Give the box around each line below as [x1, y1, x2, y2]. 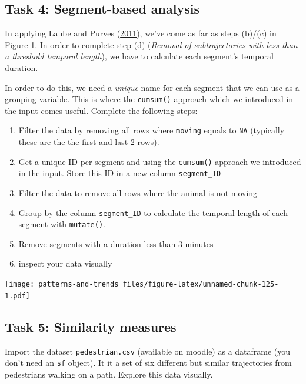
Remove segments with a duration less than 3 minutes [18, 237, 214, 250]
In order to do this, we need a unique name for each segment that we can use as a [5, 81, 300, 93]
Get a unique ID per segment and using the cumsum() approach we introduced [18, 155, 301, 167]
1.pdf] [5, 291, 30, 300]
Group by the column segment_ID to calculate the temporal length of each [18, 206, 288, 218]
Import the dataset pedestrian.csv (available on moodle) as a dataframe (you [5, 345, 291, 357]
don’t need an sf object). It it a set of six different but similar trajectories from [5, 356, 292, 369]
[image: [5, 280, 35, 289]
